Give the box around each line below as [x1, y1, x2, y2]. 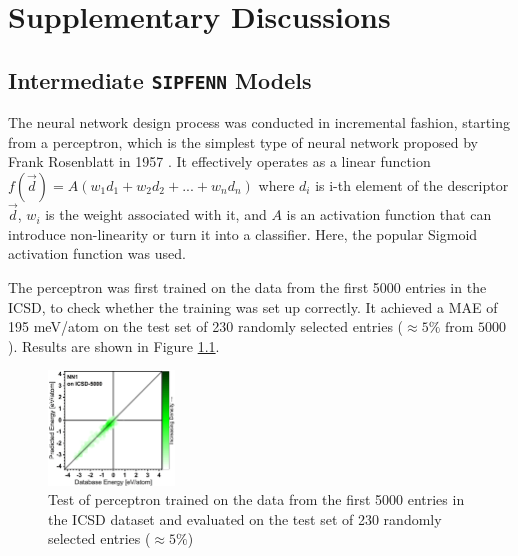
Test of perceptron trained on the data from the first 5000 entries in [48, 489, 465, 510]
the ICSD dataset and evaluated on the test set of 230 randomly [48, 508, 442, 529]
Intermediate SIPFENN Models [8, 64, 312, 95]
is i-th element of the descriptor [315, 174, 509, 195]
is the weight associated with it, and [45, 204, 267, 225]
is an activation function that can [286, 204, 492, 225]
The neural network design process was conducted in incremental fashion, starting [8, 112, 510, 133]
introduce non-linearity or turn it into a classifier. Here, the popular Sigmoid [8, 223, 478, 244]
